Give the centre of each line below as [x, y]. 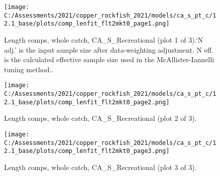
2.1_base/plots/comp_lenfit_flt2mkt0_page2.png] [87, 102]
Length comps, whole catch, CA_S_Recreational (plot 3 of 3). [100, 167]
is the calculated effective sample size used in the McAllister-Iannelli [109, 59]
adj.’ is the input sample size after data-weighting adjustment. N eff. [109, 49]
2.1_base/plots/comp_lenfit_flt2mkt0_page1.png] [87, 24]
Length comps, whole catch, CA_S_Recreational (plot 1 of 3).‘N [103, 39]
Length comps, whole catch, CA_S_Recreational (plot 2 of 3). [100, 118]
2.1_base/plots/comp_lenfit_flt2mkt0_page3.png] [87, 151]
